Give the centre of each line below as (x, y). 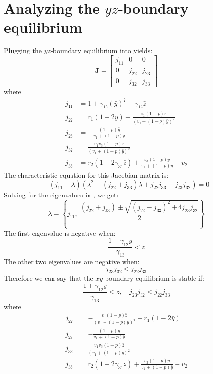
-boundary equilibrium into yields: (102, 50)
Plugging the (23, 50)
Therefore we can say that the (49, 278)
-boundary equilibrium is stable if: (153, 278)
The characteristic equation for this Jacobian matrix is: (86, 175)
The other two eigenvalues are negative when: (72, 261)
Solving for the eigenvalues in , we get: (61, 194)
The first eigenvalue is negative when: (60, 233)
